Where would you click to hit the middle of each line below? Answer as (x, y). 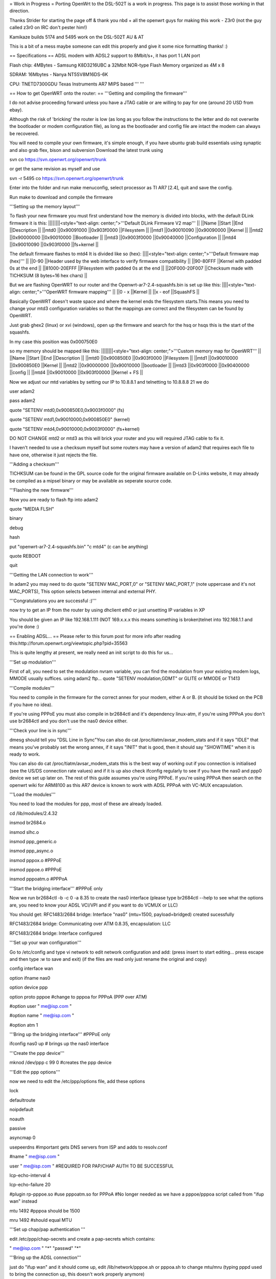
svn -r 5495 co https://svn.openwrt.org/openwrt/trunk (66, 178)
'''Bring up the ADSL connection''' (45, 1258)
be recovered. (24, 134)
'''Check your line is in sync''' (40, 730)
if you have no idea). (31, 704)
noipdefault (21, 1110)
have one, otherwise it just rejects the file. (53, 455)
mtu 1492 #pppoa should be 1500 (45, 1210)
